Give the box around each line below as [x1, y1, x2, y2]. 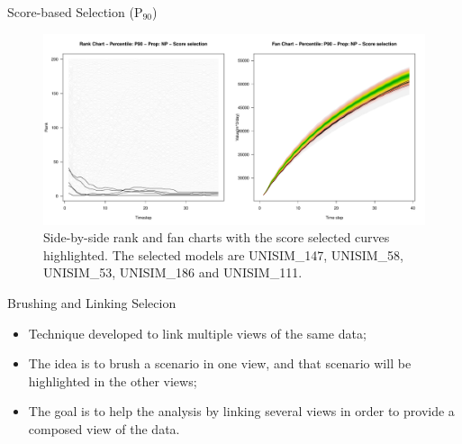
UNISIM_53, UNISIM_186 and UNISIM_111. [43, 263, 303, 282]
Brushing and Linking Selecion [7, 293, 177, 312]
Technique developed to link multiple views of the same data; [28, 323, 367, 342]
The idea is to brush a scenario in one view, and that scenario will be [28, 354, 412, 373]
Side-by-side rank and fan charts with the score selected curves [43, 228, 390, 247]
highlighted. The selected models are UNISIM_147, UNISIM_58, [43, 245, 403, 264]
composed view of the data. [28, 419, 180, 438]
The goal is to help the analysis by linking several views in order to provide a [28, 402, 455, 421]
